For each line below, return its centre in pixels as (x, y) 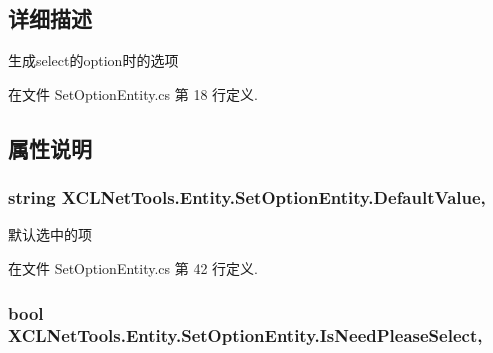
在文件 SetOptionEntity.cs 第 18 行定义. (133, 93)
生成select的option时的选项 (93, 60)
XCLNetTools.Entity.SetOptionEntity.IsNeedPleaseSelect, (245, 335)
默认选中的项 (50, 234)
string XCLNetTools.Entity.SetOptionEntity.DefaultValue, (247, 197)
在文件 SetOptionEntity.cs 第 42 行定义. (133, 267)
